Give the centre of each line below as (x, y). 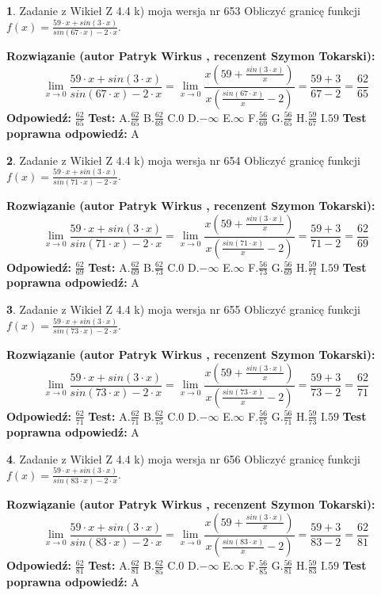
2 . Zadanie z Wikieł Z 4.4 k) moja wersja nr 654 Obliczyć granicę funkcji (183, 160)
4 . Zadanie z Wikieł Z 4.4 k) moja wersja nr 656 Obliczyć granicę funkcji (183, 458)
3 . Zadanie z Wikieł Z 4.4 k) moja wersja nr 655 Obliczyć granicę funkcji (183, 309)
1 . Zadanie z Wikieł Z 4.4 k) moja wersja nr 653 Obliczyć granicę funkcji (183, 10)
